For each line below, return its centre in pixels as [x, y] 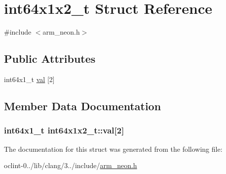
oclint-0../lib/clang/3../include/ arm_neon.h [71, 165]
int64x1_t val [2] [29, 79]
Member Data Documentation [83, 106]
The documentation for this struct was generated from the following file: [113, 149]
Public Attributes [50, 59]
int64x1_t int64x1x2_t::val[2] [64, 130]
